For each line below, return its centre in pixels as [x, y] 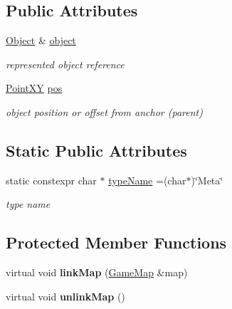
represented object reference [65, 64]
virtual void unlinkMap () [65, 296]
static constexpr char [51, 180]
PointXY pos [34, 88]
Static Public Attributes [96, 150]
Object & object [41, 40]
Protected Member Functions [116, 242]
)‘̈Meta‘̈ [207, 180]
